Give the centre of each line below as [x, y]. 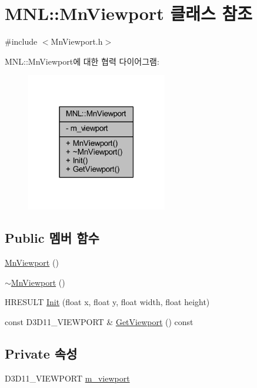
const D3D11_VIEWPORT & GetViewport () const [99, 322]
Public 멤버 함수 [52, 238]
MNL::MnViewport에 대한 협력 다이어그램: [82, 61]
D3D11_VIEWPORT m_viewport [67, 378]
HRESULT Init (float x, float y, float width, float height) [107, 302]
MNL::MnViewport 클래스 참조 [129, 13]
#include [21, 41]
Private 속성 [41, 354]
